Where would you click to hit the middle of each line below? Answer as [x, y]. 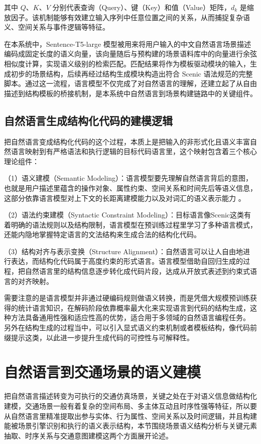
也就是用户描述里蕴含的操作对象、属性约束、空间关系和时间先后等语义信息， [130, 188]
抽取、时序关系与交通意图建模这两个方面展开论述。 [88, 435]
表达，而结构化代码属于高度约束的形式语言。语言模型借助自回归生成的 [127, 261]
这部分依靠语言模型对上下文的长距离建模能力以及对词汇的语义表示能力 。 [125, 198]
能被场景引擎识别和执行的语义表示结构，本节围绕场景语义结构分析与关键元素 [130, 426]
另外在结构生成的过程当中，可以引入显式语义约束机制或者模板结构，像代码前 [130, 327]
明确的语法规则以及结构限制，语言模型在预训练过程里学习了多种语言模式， [134, 224]
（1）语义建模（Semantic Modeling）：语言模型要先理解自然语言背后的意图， [128, 178]
